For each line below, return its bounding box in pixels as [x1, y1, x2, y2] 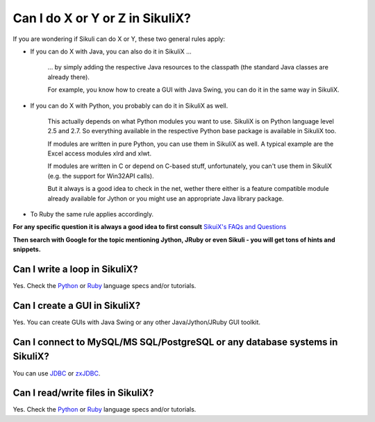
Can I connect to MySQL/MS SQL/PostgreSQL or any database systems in [12, 336, 338, 348]
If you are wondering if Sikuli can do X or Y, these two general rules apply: [12, 35, 226, 43]
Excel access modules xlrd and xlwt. [47, 149, 152, 158]
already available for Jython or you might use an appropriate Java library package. [47, 194, 284, 203]
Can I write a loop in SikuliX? [12, 264, 138, 275]
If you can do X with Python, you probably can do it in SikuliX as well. [30, 101, 228, 110]
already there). [47, 73, 90, 81]
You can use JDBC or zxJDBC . [12, 369, 101, 378]
